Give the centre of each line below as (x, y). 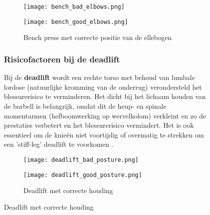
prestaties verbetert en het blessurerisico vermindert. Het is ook (99, 125)
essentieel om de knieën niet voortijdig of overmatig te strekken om (104, 134)
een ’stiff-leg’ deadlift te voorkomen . (59, 144)
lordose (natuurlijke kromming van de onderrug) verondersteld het (103, 87)
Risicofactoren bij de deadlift (62, 59)
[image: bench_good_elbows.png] (76, 22)
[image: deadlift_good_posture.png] (83, 175)
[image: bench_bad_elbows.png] (74, 7)
